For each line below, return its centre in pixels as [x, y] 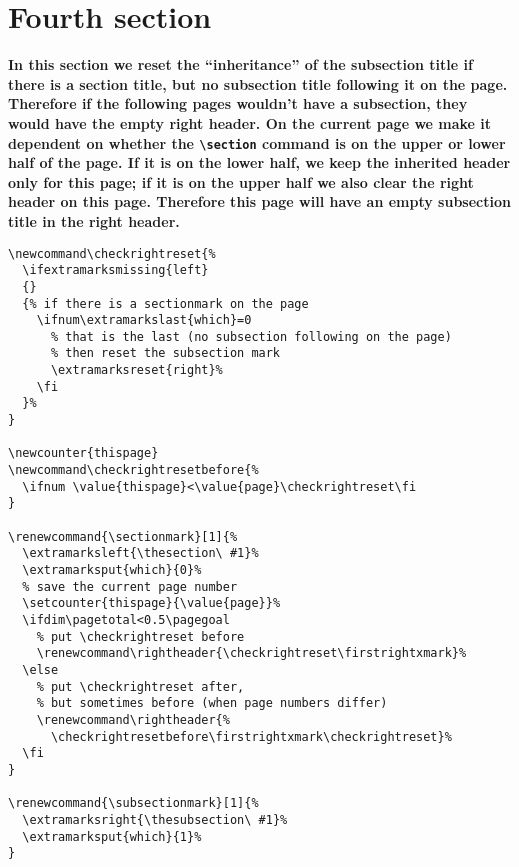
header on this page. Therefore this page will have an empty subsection [259, 201]
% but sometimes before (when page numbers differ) [212, 703]
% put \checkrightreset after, [140, 686]
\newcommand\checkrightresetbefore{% [133, 470]
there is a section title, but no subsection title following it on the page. [258, 83]
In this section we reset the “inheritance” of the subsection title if [240, 64]
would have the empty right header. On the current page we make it [250, 122]
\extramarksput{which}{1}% [112, 836]
